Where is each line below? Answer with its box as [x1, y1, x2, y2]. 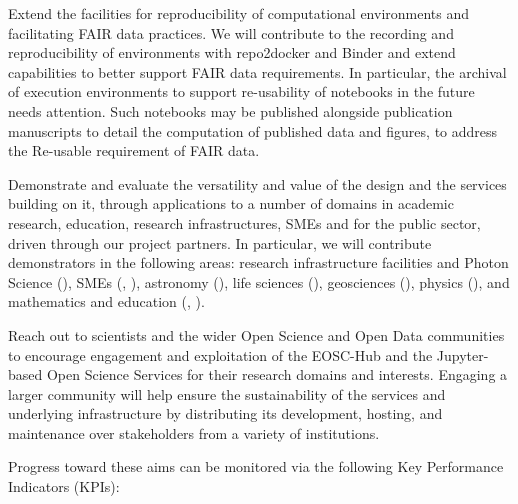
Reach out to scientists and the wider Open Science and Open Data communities [8, 324, 505, 345]
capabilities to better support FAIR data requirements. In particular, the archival [8, 61, 507, 82]
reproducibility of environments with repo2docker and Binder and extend [8, 42, 456, 63]
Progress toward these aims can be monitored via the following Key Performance [8, 456, 504, 477]
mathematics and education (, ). [8, 291, 205, 312]
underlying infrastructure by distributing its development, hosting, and [8, 403, 443, 424]
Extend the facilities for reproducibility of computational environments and [8, 3, 470, 23]
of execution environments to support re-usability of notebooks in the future [8, 81, 475, 102]
